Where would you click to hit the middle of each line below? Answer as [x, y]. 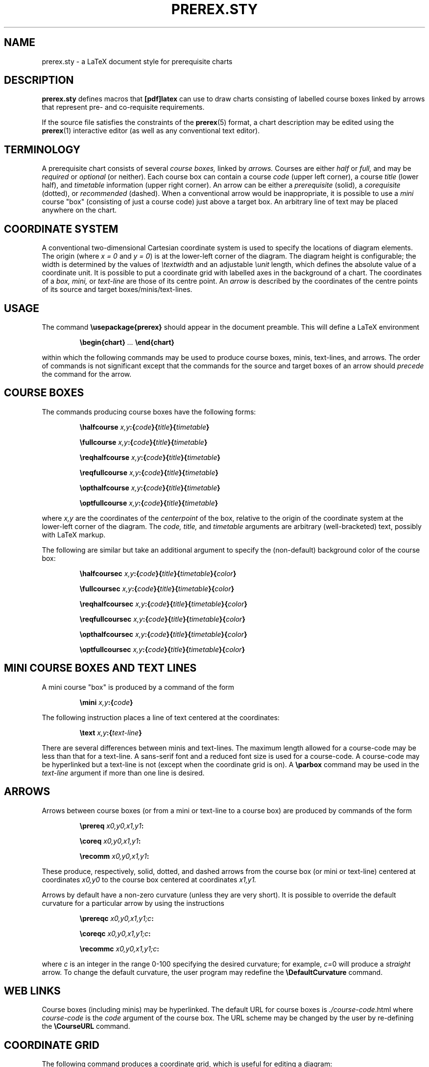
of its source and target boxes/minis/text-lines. [117, 290]
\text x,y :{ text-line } [111, 732]
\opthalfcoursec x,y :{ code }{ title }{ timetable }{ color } [163, 634]
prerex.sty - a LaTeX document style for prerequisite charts [137, 61]
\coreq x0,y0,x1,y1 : [110, 841]
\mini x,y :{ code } [106, 702]
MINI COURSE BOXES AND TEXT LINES [100, 668]
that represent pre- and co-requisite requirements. [123, 107]
